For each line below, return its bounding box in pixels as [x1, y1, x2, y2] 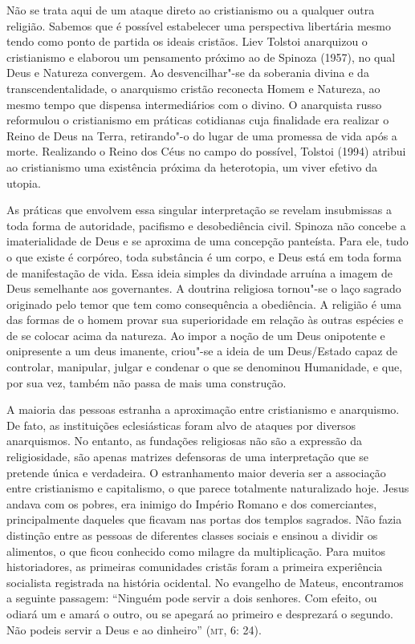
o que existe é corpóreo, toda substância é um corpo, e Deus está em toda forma [6, 248, 402, 265]
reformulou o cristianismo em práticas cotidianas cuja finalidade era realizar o [6, 111, 389, 128]
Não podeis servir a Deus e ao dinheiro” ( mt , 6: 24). [6, 621, 262, 638]
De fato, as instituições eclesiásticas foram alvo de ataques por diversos [6, 416, 356, 433]
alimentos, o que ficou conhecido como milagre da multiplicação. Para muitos [6, 542, 386, 559]
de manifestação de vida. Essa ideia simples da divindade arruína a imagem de [6, 264, 393, 281]
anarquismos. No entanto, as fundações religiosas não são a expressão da [6, 432, 362, 449]
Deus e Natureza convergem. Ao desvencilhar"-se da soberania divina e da [6, 64, 369, 81]
